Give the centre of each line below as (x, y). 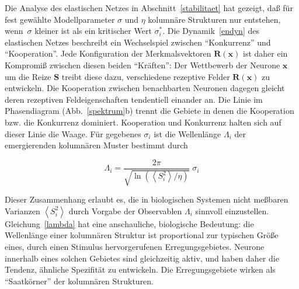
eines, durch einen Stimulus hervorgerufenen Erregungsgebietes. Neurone (135, 246)
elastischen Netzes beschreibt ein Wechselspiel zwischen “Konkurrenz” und (138, 42)
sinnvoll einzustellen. (232, 210)
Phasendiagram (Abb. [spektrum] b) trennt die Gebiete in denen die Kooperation (149, 111)
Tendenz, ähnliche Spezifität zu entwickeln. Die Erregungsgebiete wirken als (140, 269)
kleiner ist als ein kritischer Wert (93, 31)
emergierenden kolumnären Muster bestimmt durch (96, 145)
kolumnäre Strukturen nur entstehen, (214, 19)
